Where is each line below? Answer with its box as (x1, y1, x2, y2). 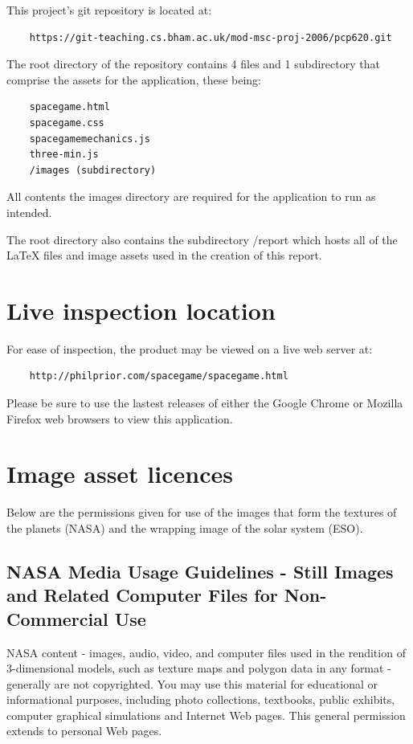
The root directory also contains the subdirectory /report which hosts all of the (6, 231, 398, 247)
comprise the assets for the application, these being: (6, 71, 262, 88)
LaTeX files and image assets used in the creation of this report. (6, 247, 322, 264)
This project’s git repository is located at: (6, 2, 212, 18)
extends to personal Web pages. (6, 722, 162, 739)
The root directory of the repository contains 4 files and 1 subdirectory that (6, 55, 380, 72)
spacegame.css (29, 117, 104, 129)
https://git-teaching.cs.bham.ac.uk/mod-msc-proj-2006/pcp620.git (29, 31, 392, 43)
